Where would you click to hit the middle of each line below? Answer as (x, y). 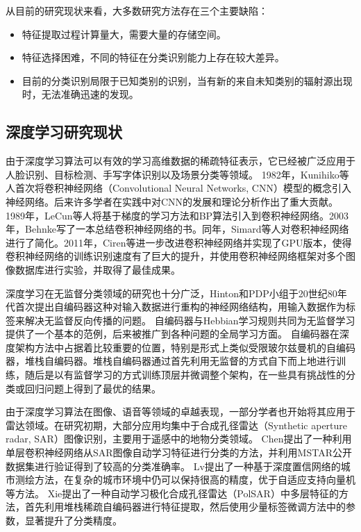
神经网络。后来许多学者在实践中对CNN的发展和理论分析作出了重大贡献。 (172, 201)
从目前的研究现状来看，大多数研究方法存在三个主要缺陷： (137, 10)
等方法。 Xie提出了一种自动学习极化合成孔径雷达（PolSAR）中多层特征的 (172, 493)
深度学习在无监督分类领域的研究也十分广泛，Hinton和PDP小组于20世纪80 (171, 293)
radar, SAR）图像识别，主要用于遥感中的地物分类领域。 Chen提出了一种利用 (179, 439)
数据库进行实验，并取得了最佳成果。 (98, 269)
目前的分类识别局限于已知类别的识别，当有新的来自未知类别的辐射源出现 (187, 80)
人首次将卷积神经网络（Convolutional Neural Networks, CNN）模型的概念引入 (178, 188)
